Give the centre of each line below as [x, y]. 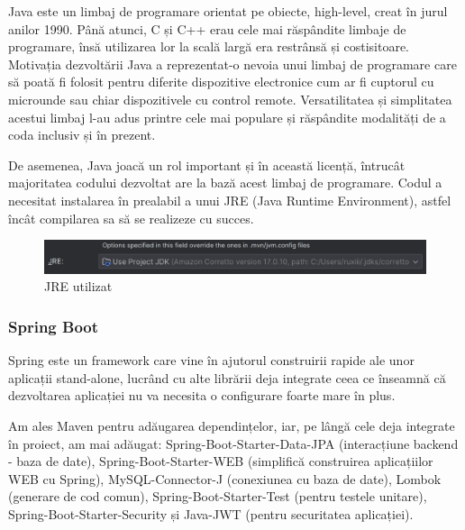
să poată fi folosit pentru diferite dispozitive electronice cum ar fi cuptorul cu [221, 82]
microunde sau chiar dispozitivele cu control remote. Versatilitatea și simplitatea [230, 99]
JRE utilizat [78, 286]
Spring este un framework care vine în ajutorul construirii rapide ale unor [211, 360]
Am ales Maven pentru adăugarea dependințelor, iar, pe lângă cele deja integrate [232, 425]
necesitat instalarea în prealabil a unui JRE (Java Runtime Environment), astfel [230, 200]
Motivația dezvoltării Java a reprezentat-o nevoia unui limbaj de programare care [232, 64]
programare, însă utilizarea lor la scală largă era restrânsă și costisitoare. [209, 46]
